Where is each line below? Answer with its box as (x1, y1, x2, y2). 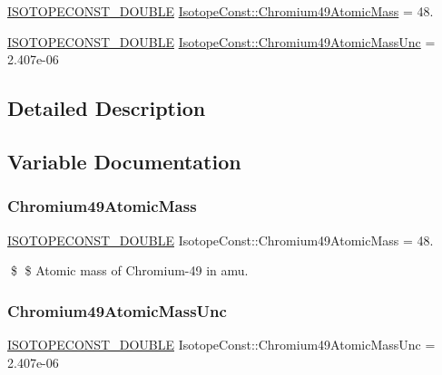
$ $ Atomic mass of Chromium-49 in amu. (10, 261, 249, 280)
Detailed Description (7, 94, 206, 122)
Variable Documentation (7, 147, 241, 175)
